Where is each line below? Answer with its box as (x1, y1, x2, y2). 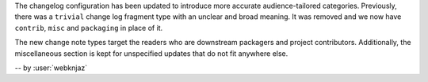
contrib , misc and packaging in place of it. (14, 23, 163, 32)
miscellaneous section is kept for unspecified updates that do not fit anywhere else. (14, 48, 289, 58)
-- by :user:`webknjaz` (14, 63, 88, 73)
